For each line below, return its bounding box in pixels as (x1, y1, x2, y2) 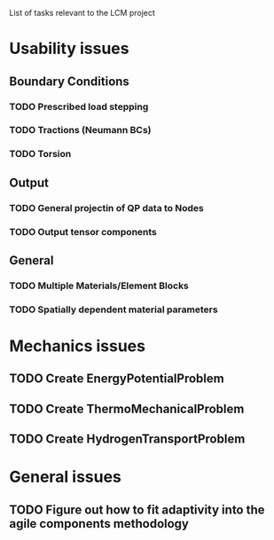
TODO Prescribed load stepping (9, 100, 149, 113)
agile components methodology (9, 516, 189, 531)
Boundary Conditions (9, 74, 130, 89)
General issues (9, 467, 122, 487)
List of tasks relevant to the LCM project (9, 8, 155, 18)
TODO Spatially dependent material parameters (9, 303, 219, 316)
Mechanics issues (9, 336, 146, 356)
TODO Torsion (9, 148, 72, 160)
